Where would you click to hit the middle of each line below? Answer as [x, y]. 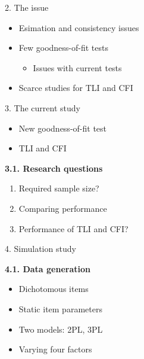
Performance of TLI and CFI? [73, 228]
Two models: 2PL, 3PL [61, 329]
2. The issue [27, 7]
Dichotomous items [54, 289]
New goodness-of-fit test [63, 128]
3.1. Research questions [54, 168]
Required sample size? [59, 188]
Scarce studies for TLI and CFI [76, 88]
